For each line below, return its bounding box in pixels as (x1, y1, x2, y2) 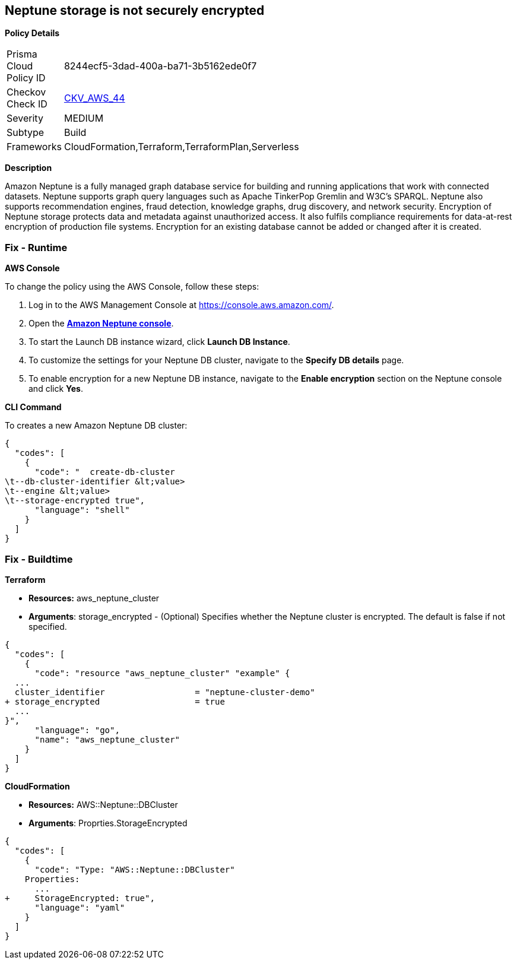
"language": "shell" (34, 505, 130, 515)
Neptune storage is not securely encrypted (5, 3, 265, 18)
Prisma (7, 48, 37, 61)
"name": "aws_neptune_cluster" (34, 734, 180, 744)
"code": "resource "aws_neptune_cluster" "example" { (34, 668, 290, 678)
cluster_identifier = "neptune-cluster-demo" (14, 687, 315, 697)
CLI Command (5, 402, 62, 413)
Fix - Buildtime (5, 553, 73, 565)
